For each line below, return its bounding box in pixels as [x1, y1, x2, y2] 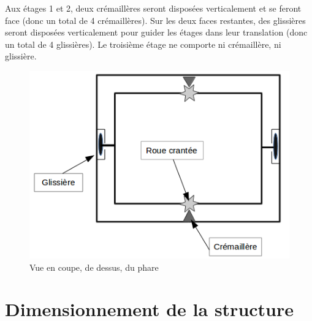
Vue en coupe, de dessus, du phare [29, 260, 159, 273]
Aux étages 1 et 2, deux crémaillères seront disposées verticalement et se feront [5, 2, 302, 14]
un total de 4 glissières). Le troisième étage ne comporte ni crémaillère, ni [5, 37, 281, 50]
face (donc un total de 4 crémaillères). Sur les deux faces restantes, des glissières [5, 13, 306, 26]
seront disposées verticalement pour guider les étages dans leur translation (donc [5, 26, 308, 39]
